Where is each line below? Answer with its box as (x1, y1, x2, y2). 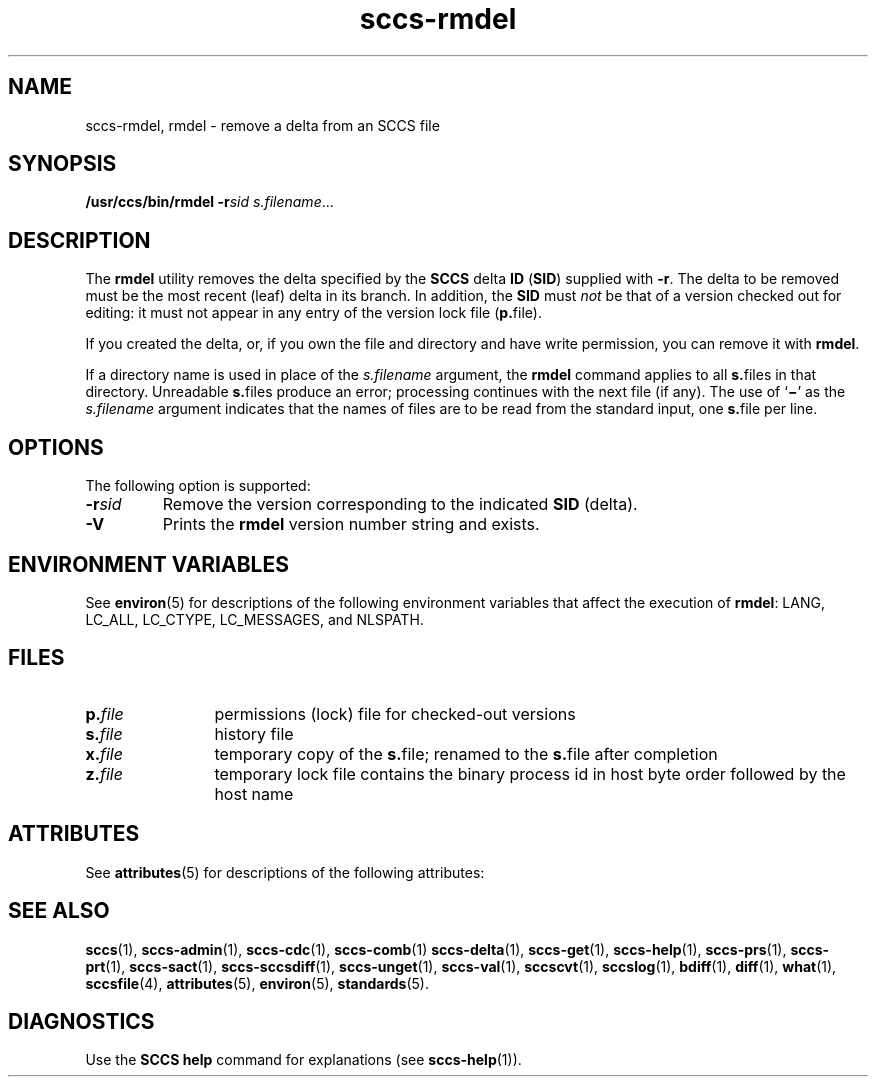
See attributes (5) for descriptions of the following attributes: (85, 863, 485, 881)
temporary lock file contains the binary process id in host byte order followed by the (214, 763, 846, 784)
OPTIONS (8, 434, 104, 460)
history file (214, 723, 294, 744)
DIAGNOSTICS (8, 1008, 155, 1034)
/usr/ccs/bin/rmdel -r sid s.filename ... (85, 193, 334, 211)
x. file (85, 743, 123, 764)
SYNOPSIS (8, 151, 117, 177)
